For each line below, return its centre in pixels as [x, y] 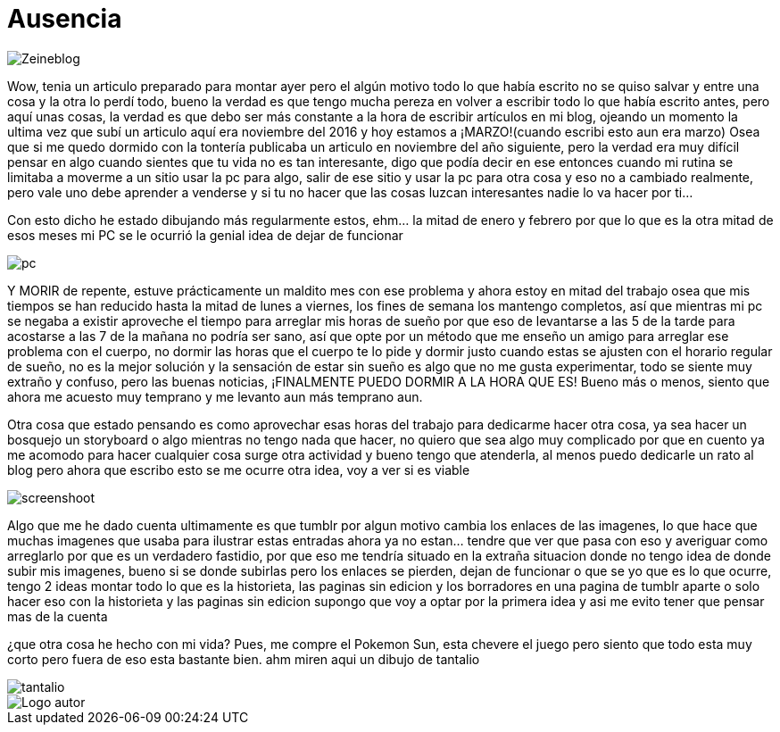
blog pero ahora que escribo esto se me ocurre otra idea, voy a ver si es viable [239, 470]
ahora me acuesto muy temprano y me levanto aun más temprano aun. [215, 396]
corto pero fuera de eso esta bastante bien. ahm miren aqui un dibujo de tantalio [244, 659]
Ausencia [65, 19]
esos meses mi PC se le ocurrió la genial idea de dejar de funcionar [205, 235]
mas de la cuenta [58, 616]
